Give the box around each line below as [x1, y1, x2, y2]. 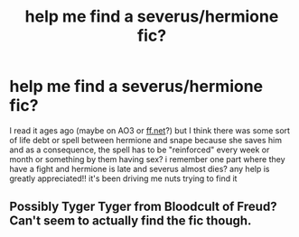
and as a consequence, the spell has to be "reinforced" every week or [9, 144, 270, 155]
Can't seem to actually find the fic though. [9, 214, 252, 229]
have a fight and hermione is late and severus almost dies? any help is [9, 163, 270, 174]
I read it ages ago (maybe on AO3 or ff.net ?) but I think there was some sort [9, 124, 291, 136]
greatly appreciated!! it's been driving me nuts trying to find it [9, 173, 238, 184]
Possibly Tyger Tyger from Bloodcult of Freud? [9, 199, 277, 214]
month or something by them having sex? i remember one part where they [9, 153, 286, 164]
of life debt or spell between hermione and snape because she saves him [9, 134, 283, 145]
